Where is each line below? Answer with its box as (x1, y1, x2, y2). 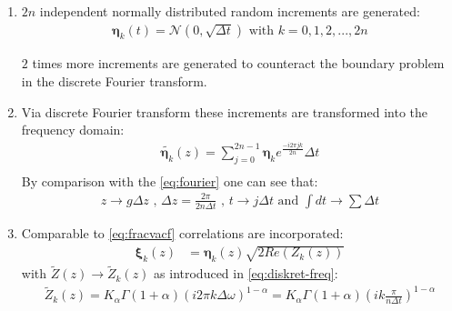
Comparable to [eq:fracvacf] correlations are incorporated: (21, 223, 344, 242)
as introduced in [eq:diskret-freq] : (154, 264, 338, 283)
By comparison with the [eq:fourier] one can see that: (21, 171, 318, 190)
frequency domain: (21, 120, 125, 139)
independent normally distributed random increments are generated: (39, 2, 420, 20)
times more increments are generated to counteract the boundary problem (32, 54, 445, 73)
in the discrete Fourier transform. (21, 72, 207, 91)
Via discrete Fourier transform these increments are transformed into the (21, 102, 427, 121)
